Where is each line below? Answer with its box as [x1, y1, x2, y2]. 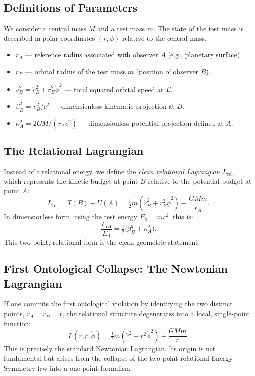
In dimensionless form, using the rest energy [4, 211, 137, 222]
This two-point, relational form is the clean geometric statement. [4, 237, 200, 247]
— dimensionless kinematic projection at [52, 100, 175, 111]
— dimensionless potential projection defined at [79, 117, 224, 128]
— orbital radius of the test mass [25, 66, 126, 76]
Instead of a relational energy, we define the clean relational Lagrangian [4, 166, 220, 176]
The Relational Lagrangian [4, 143, 144, 158]
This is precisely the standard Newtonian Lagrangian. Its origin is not [4, 343, 216, 353]
